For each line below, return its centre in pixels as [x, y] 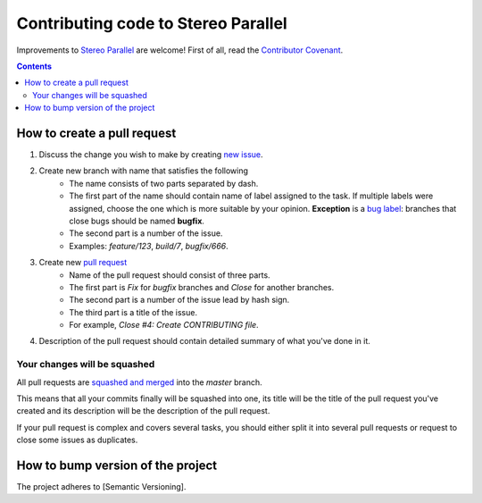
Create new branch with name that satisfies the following [144, 171]
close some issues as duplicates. [77, 440]
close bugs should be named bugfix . [137, 221]
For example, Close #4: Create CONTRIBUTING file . [164, 325]
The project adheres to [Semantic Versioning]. [101, 487]
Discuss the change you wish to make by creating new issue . [151, 155]
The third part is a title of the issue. [133, 312]
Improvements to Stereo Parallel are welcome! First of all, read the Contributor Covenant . [180, 50]
